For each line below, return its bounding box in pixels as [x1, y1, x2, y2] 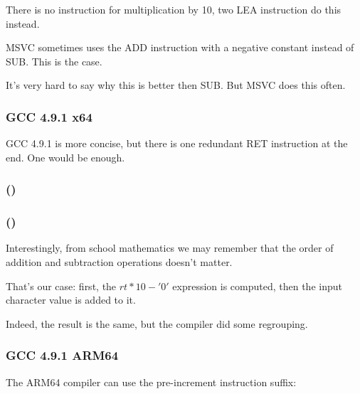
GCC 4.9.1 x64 [6, 107, 92, 125]
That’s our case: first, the [6, 278, 117, 293]
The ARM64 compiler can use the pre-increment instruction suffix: [6, 374, 297, 389]
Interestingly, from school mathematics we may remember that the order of [6, 240, 334, 255]
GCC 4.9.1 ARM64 [6, 346, 119, 364]
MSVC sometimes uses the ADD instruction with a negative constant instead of [6, 40, 354, 55]
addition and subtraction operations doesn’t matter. [6, 255, 233, 270]
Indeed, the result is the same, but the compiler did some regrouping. [6, 316, 308, 331]
